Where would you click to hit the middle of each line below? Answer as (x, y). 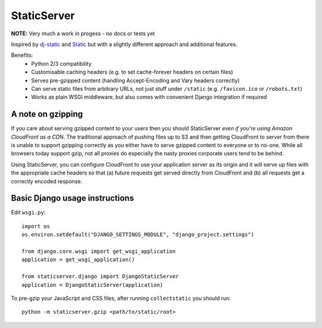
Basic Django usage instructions (72, 198)
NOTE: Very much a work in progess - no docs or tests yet (83, 33)
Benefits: (22, 55)
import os (36, 226)
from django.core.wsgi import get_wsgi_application (99, 251)
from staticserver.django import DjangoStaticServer (100, 277)
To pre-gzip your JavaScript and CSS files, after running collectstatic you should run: (121, 298)
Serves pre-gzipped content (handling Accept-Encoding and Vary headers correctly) (135, 80)
